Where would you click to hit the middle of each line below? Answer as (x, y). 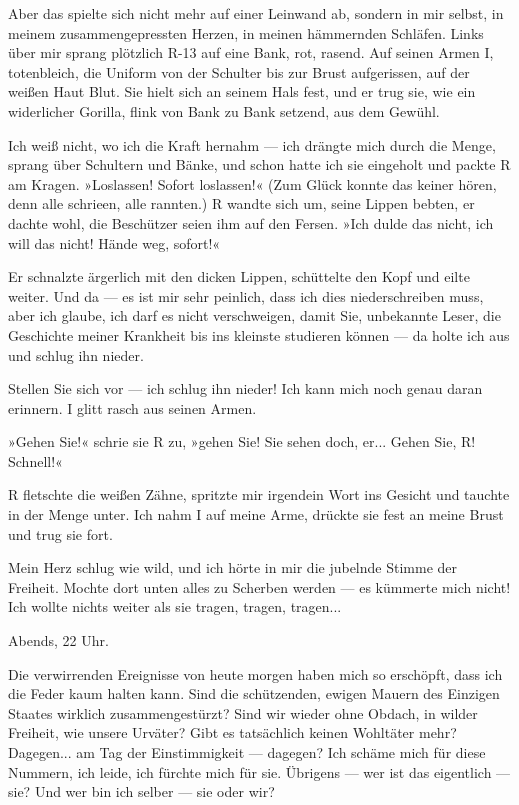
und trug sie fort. (60, 533)
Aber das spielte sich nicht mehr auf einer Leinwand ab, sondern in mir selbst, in (256, 13)
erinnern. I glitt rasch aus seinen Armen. (132, 407)
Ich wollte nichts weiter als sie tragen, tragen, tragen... (175, 606)
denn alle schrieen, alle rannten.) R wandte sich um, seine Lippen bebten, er (241, 203)
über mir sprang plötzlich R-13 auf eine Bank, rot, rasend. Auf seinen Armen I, (251, 52)
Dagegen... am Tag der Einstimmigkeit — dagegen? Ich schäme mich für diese (247, 752)
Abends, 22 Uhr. (58, 640)
